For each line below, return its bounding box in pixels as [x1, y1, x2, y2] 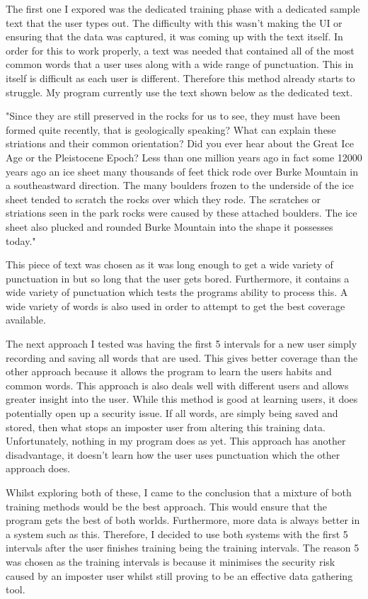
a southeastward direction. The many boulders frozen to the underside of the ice [6, 178, 354, 193]
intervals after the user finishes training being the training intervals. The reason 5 [6, 540, 360, 555]
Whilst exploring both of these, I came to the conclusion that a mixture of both [6, 485, 352, 499]
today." [6, 233, 36, 248]
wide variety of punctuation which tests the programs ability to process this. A [6, 285, 348, 299]
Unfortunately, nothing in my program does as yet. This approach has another [6, 433, 346, 448]
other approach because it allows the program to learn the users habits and [6, 364, 332, 379]
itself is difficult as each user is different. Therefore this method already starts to [6, 70, 355, 85]
